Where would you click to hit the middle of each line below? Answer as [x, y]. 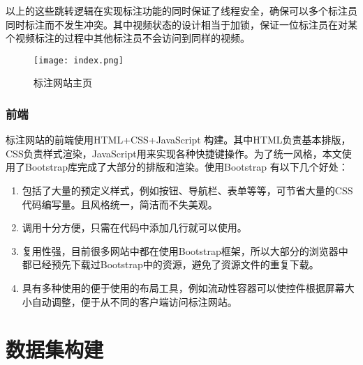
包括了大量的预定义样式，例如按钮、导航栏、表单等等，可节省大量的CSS [187, 191]
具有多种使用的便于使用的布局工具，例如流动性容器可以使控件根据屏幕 [183, 288]
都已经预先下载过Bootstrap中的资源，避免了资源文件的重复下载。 [170, 264]
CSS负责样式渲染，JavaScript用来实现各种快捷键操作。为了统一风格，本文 [174, 153]
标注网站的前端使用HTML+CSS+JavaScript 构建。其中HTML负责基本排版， [178, 140]
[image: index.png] [79, 60]
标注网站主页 [63, 83]
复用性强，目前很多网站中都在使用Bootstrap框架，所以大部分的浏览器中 [185, 250]
